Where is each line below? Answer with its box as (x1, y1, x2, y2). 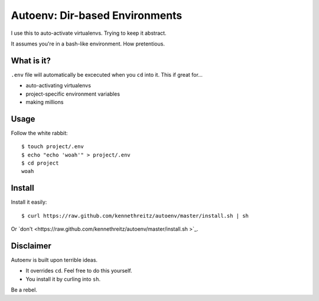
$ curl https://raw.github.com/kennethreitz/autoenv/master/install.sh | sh (21, 212, 249, 219)
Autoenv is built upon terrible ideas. (11, 257, 97, 264)
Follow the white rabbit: (11, 129, 68, 136)
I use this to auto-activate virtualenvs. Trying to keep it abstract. (11, 30, 167, 37)
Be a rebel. (11, 286, 38, 293)
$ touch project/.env (21, 143, 84, 150)
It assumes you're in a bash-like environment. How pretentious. (11, 40, 165, 47)
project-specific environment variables (25, 90, 121, 97)
